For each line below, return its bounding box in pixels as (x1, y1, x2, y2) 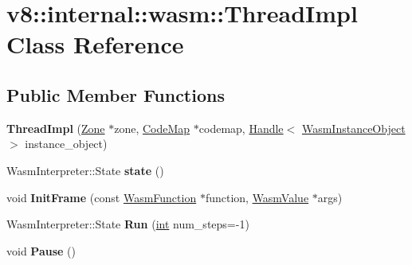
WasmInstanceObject (301, 119, 406, 136)
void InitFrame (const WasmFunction (6, 189, 197, 205)
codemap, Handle (198, 119, 284, 136)
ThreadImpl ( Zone (6, 119, 105, 136)
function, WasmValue (205, 189, 309, 205)
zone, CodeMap (114, 119, 190, 136)
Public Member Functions (6, 82, 225, 107)
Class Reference (6, 28, 184, 60)
